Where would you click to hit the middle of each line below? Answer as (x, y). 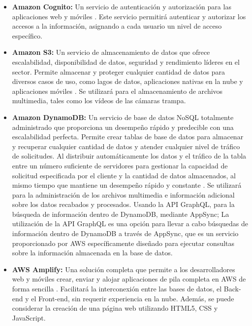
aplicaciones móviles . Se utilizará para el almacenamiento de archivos (117, 91)
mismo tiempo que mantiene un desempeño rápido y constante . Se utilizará (127, 185)
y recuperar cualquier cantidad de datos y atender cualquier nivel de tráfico (126, 146)
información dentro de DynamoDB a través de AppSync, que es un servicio (125, 233)
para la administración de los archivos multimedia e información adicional (123, 194)
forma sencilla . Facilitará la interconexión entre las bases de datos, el (117, 289)
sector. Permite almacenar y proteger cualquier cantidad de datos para (119, 71)
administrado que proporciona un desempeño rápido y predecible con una (123, 127)
